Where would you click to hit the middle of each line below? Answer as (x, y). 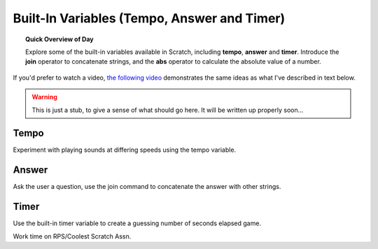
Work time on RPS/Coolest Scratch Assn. (72, 236)
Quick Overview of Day (59, 39)
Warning (44, 97)
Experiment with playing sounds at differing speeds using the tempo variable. (125, 150)
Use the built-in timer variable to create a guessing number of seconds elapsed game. (137, 223)
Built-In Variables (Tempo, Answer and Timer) (149, 18)
